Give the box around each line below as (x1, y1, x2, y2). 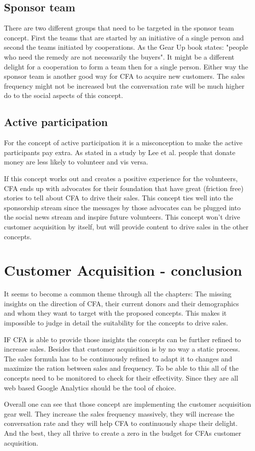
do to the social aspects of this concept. (4, 90, 123, 100)
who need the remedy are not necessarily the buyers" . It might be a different (4, 51, 235, 62)
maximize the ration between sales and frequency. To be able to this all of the (4, 363, 239, 373)
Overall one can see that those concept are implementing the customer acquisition (4, 399, 252, 409)
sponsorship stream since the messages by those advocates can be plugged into (4, 202, 241, 212)
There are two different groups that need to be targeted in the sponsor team (4, 23, 234, 33)
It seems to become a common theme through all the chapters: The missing (4, 289, 231, 299)
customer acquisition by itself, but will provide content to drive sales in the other (4, 221, 249, 231)
